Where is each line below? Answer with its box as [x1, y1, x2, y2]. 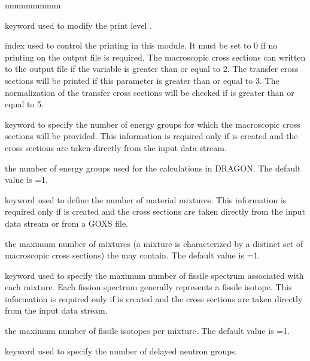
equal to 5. [5, 98, 44, 110]
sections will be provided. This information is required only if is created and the [5, 130, 298, 142]
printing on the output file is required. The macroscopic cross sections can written [5, 50, 306, 63]
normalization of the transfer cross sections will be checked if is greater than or [5, 86, 294, 98]
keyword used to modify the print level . [5, 19, 152, 31]
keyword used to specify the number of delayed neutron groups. [5, 344, 238, 357]
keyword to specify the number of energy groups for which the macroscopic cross [5, 118, 300, 130]
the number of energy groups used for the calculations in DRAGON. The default [5, 161, 301, 174]
